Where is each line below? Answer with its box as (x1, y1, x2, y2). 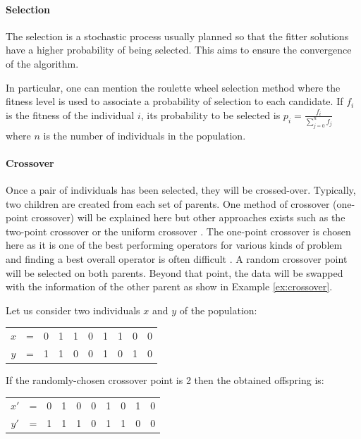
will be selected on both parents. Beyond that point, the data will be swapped (6, 265, 343, 280)
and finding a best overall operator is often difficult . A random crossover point (6, 251, 348, 266)
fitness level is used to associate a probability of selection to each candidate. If (6, 94, 343, 109)
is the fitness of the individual (6, 107, 135, 122)
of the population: (179, 302, 257, 317)
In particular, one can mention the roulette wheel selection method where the (6, 80, 341, 94)
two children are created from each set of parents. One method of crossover (6, 196, 330, 211)
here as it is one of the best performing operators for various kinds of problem (6, 237, 343, 252)
